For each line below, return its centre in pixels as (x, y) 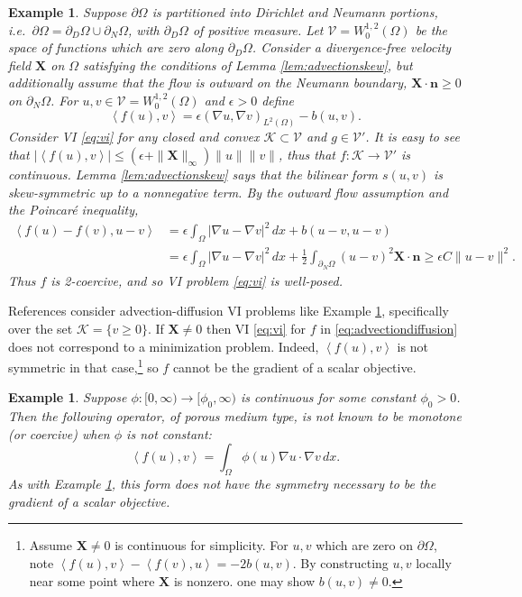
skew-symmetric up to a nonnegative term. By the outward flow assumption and (229, 192)
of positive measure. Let (258, 29)
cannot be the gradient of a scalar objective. (294, 367)
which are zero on (364, 545)
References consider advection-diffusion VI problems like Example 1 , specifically (229, 311)
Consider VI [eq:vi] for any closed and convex (134, 137)
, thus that (307, 155)
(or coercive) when (59, 433)
